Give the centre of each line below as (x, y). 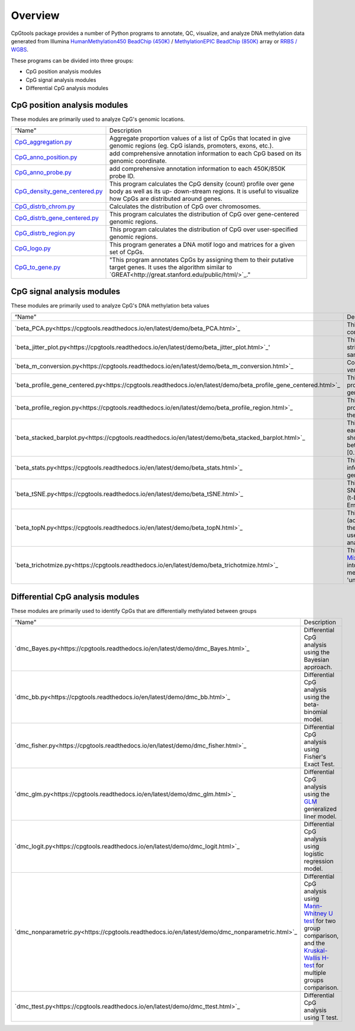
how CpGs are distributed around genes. (166, 199)
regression (319, 861)
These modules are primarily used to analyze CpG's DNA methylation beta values (110, 305)
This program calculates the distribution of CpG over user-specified (204, 229)
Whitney (315, 913)
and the (314, 943)
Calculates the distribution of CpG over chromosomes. (185, 206)
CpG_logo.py (33, 248)
